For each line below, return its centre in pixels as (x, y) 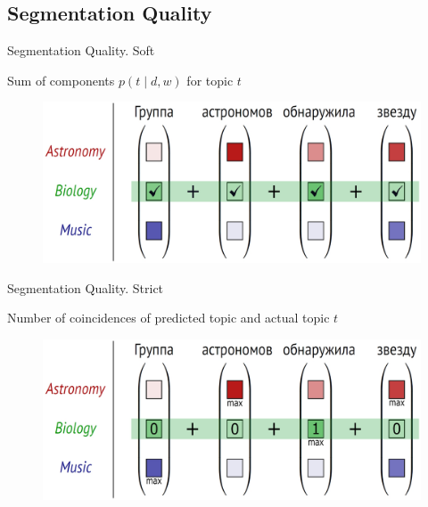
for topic (210, 80)
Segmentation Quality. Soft (81, 50)
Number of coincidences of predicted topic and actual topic (169, 318)
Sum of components (61, 80)
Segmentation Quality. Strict (86, 287)
